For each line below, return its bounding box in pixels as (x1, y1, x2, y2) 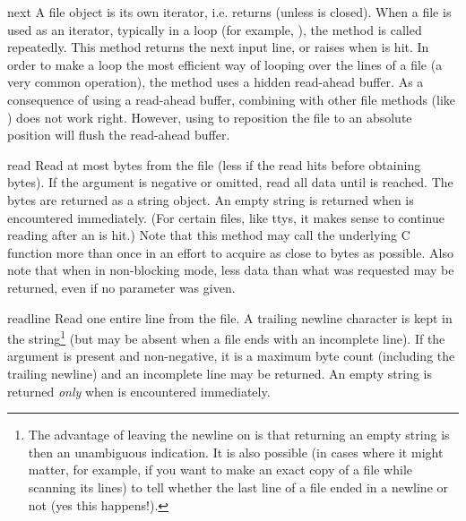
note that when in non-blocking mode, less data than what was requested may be (7, 260, 454, 279)
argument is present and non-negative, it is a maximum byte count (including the (7, 346, 455, 365)
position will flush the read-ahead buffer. (7, 125, 230, 144)
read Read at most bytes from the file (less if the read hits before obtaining (7, 155, 421, 174)
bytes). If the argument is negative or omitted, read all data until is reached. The (7, 173, 453, 192)
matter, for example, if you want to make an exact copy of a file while (28, 460, 412, 479)
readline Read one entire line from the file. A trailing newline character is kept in (7, 308, 453, 327)
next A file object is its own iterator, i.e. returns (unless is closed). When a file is (7, 3, 452, 21)
